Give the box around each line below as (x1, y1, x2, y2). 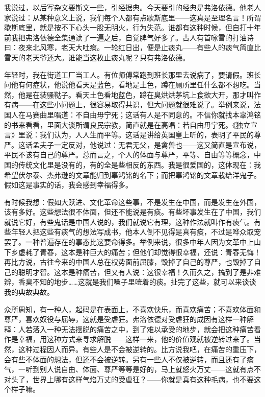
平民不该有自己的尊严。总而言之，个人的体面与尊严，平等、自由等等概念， (4, 149, 254, 160)
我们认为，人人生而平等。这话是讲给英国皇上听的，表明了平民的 (39, 129, 254, 140)
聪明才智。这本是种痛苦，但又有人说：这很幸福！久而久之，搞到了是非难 (18, 266, 261, 277)
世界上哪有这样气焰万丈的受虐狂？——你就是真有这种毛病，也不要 (32, 373, 254, 384)
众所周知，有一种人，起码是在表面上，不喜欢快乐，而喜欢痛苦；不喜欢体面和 (4, 303, 261, 314)
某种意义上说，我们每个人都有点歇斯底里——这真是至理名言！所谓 (39, 12, 261, 22)
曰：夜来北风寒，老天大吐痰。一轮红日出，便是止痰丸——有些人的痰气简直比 (4, 42, 261, 53)
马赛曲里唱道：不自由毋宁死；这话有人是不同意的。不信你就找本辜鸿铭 (25, 109, 261, 120)
